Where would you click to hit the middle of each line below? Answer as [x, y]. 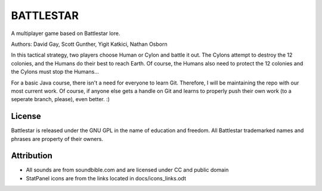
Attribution [32, 156]
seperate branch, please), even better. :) [61, 99]
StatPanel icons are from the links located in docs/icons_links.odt [106, 178]
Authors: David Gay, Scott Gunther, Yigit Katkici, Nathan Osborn [89, 44]
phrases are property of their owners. [57, 139]
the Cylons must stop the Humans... [55, 72]
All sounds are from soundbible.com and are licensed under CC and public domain [127, 170]
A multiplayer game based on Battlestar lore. [66, 33]
